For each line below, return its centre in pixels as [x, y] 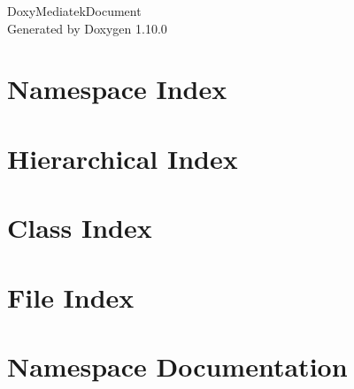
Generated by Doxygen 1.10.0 [87, 28]
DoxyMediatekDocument [74, 11]
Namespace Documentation [177, 366]
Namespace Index [117, 89]
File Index [71, 297]
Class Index [80, 228]
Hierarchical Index [123, 158]
